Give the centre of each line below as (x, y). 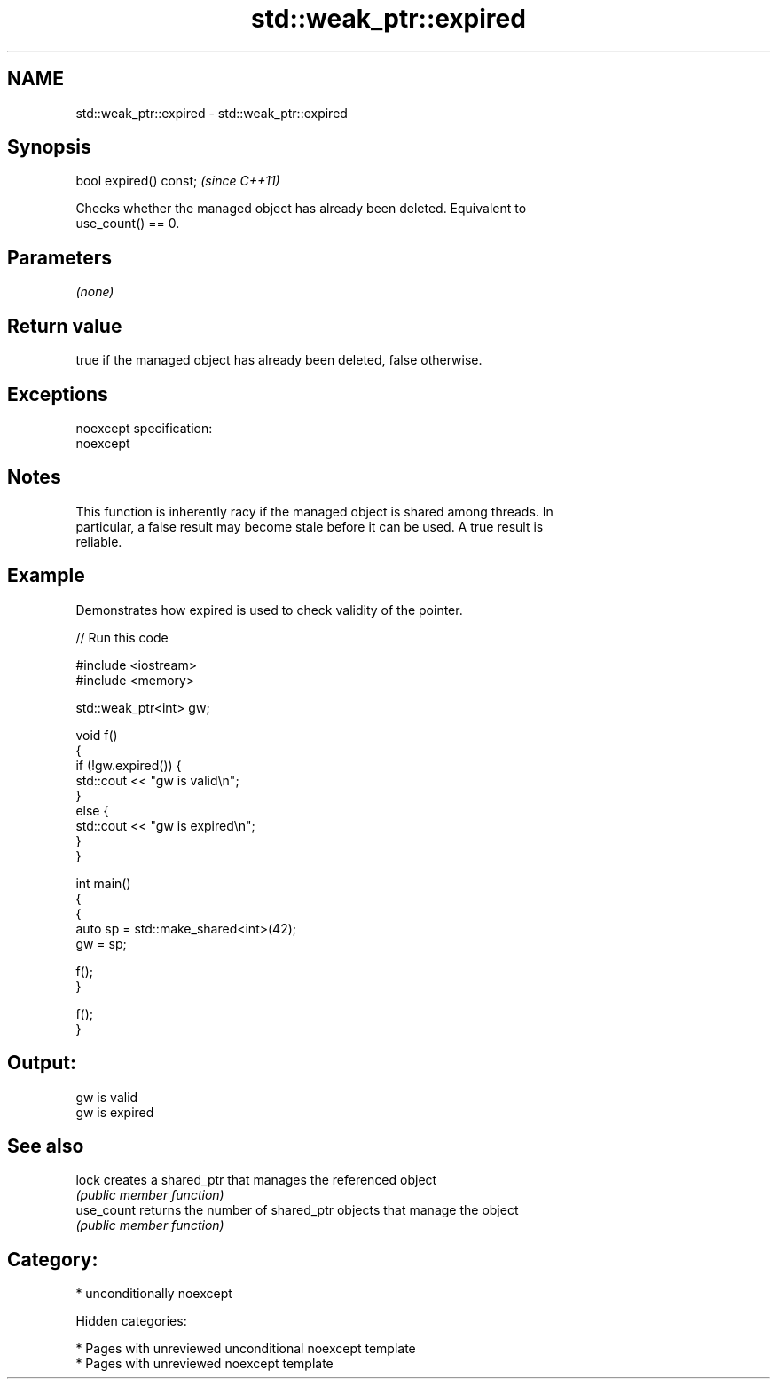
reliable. (99, 541)
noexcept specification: (144, 428)
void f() (97, 735)
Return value (65, 326)
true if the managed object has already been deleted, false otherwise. (279, 360)
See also (46, 1146)
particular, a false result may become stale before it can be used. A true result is (310, 526)
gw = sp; (101, 943)
